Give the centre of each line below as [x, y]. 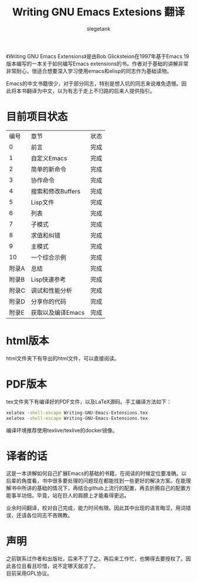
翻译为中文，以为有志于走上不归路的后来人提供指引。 [91, 91]
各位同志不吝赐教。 [50, 516]
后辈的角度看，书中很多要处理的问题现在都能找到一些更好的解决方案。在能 [96, 481]
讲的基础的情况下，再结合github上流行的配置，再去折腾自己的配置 [106, 488]
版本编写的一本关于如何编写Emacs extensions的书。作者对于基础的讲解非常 [97, 63]
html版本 [28, 341]
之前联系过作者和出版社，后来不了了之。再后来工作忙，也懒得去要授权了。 [96, 558]
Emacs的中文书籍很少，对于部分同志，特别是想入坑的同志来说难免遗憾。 [94, 83]
